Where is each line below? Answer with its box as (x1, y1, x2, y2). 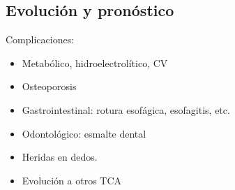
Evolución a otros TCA (22, 173, 122, 187)
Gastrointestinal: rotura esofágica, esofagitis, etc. (22, 102, 230, 117)
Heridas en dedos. (22, 149, 98, 164)
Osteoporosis (22, 79, 77, 94)
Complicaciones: (6, 32, 75, 47)
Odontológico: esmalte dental (22, 126, 146, 140)
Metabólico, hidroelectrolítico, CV (22, 55, 168, 70)
